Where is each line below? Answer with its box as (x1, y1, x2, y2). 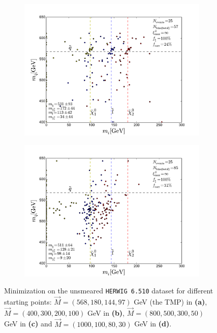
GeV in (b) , (87, 307, 125, 318)
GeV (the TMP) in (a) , (134, 296, 207, 307)
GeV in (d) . (134, 318, 172, 329)
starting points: (4, 296, 52, 307)
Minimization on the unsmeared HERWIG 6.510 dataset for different (4, 285, 213, 296)
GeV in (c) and (4, 318, 52, 329)
